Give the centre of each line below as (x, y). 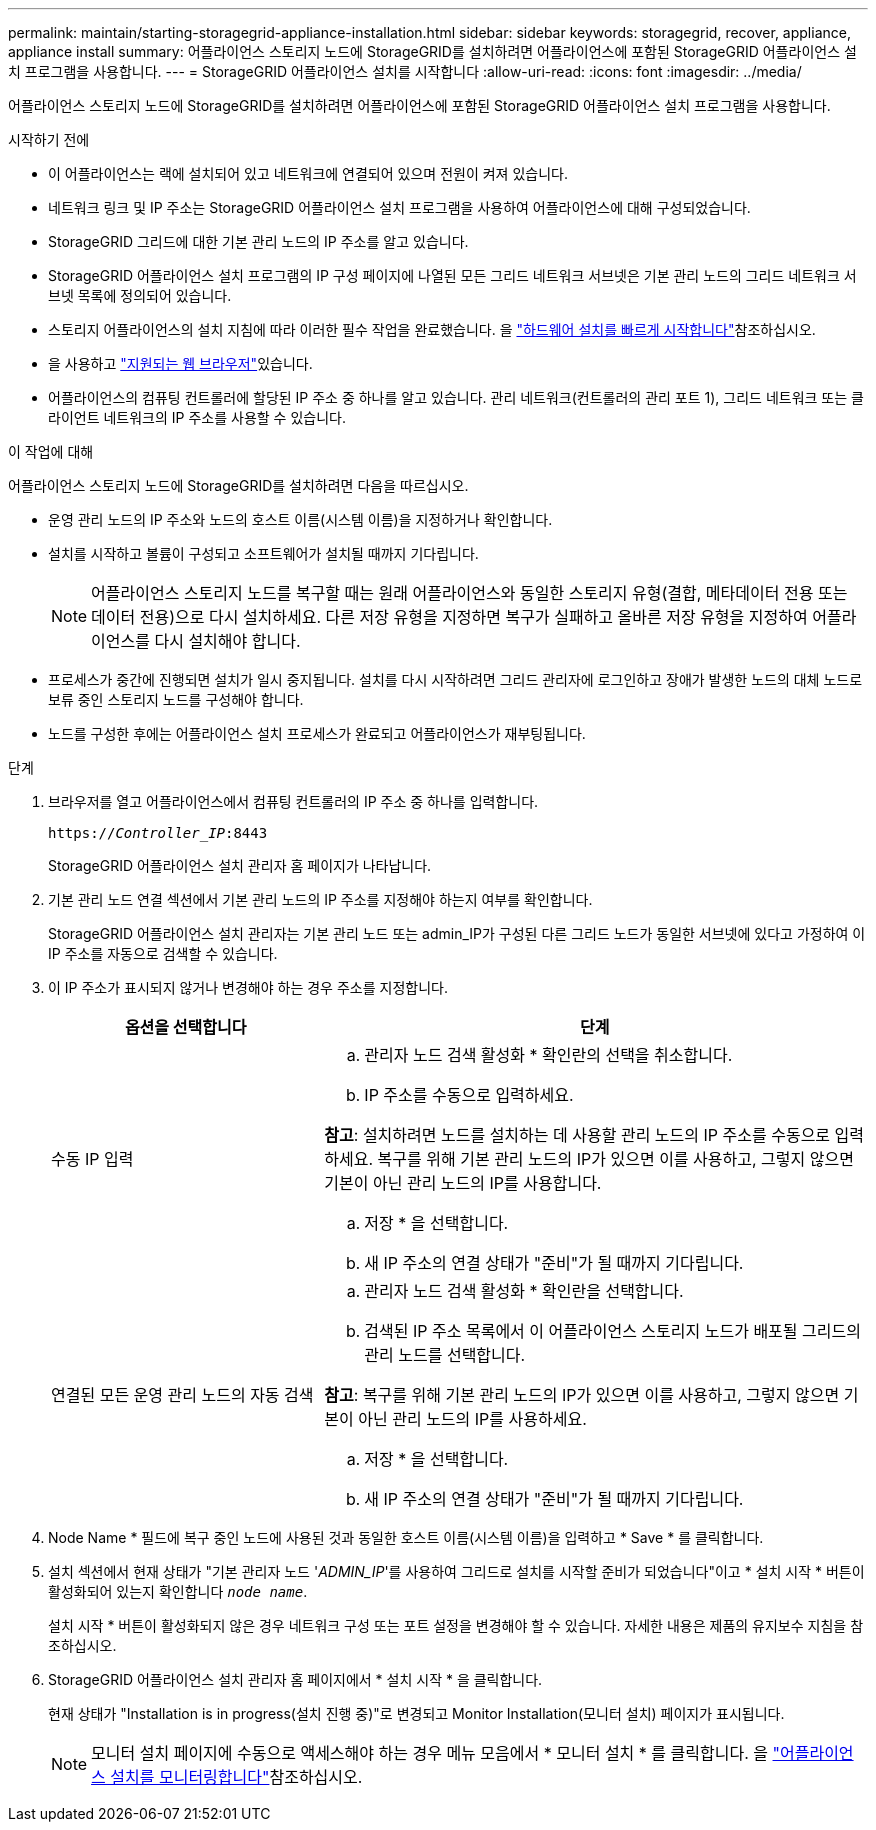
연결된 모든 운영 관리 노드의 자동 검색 (182, 1395)
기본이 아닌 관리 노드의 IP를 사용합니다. (463, 1183)
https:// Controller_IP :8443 (158, 833)
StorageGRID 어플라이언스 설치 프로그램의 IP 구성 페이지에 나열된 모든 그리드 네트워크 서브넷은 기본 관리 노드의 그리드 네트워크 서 (452, 275)
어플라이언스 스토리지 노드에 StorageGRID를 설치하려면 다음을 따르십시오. (238, 485)
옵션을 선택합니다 (185, 1027)
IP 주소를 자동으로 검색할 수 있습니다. (163, 953)
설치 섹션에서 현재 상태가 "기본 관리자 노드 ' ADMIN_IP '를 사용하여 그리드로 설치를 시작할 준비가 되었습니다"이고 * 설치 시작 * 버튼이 (456, 1571)
